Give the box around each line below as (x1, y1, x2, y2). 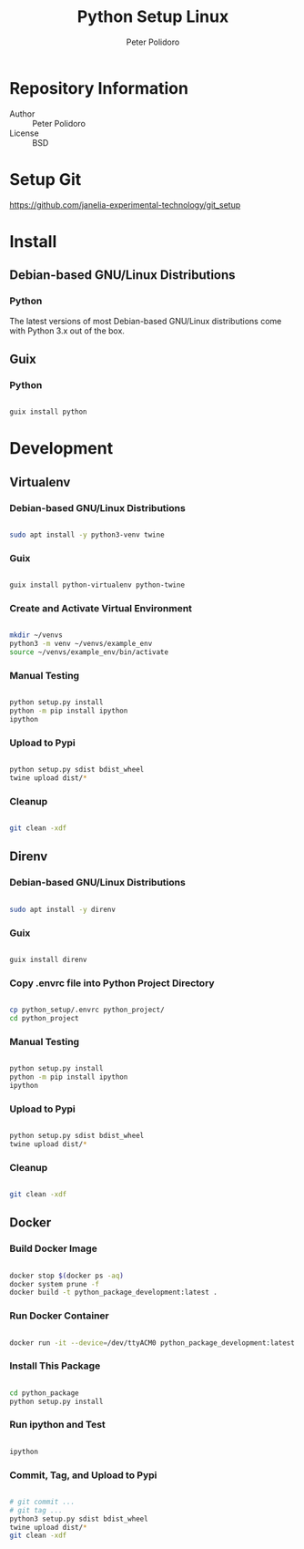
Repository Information (9, 77, 189, 98)
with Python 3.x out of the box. (9, 325, 126, 336)
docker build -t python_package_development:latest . (9, 1287, 218, 1298)
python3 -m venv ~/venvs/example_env (9, 640, 153, 649)
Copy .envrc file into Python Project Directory (9, 977, 216, 990)
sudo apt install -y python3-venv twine (9, 530, 166, 539)
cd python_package (9, 1388, 79, 1398)
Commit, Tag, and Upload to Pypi (9, 1469, 157, 1482)
